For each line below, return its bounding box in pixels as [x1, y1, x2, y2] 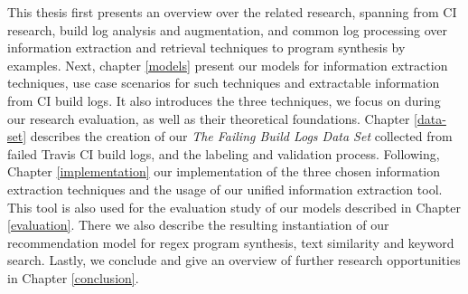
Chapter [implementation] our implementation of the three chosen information [7, 162, 441, 181]
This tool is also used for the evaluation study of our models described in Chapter [7, 197, 461, 216]
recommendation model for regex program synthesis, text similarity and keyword [7, 232, 454, 251]
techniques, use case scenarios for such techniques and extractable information [7, 73, 440, 92]
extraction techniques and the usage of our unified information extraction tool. [7, 179, 443, 198]
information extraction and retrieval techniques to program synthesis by [7, 38, 406, 57]
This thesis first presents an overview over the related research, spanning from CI [7, 3, 457, 21]
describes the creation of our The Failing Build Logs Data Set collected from [30, 127, 453, 146]
